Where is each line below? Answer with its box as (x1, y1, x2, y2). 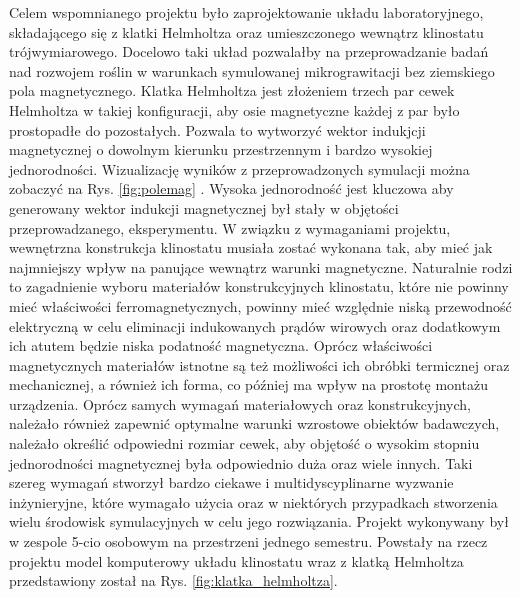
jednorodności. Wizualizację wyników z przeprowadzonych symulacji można (9, 158, 470, 179)
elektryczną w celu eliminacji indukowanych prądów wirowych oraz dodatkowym (9, 315, 501, 336)
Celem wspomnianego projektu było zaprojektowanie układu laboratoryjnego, (9, 2, 484, 22)
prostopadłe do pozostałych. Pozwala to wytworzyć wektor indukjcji (9, 119, 426, 140)
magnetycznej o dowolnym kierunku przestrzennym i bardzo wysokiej (9, 139, 433, 160)
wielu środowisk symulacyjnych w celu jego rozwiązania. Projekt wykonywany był (9, 511, 509, 532)
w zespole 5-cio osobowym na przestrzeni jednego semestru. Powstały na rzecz (9, 531, 488, 552)
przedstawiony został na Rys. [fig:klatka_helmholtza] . (9, 570, 338, 591)
